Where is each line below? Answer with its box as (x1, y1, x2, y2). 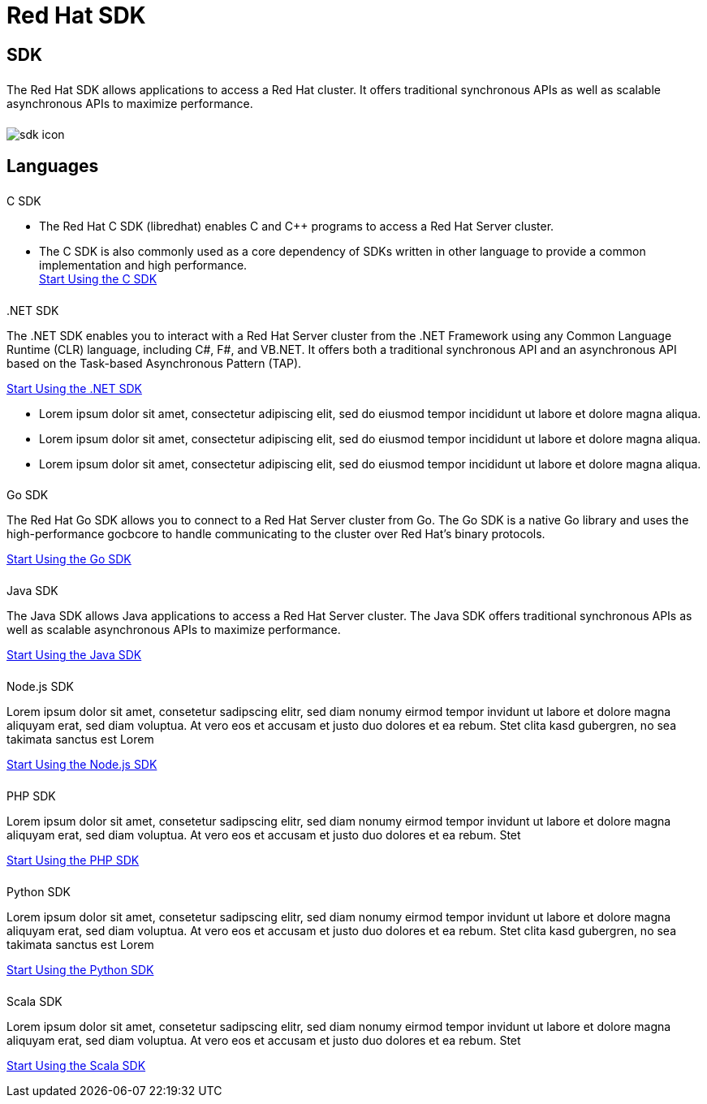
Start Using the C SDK (39, 271, 157, 286)
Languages (6, 155, 99, 176)
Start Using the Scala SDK (6, 1058, 146, 1072)
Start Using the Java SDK (6, 648, 142, 662)
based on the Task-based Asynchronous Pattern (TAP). (6, 356, 302, 370)
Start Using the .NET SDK (6, 381, 142, 395)
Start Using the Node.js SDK (6, 757, 157, 772)
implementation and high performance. (39, 257, 248, 272)
